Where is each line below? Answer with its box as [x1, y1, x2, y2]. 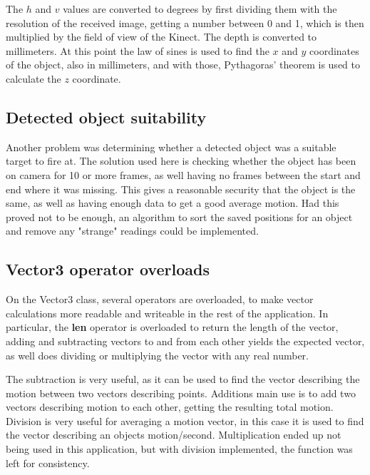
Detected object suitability [6, 106, 207, 128]
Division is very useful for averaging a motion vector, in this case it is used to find [6, 413, 364, 428]
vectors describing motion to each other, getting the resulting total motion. [6, 399, 334, 414]
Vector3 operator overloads [6, 258, 210, 280]
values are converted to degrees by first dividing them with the [63, 1, 337, 16]
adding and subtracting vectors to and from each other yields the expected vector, [6, 333, 365, 348]
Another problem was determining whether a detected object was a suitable [6, 139, 336, 154]
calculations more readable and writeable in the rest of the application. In [6, 305, 329, 320]
